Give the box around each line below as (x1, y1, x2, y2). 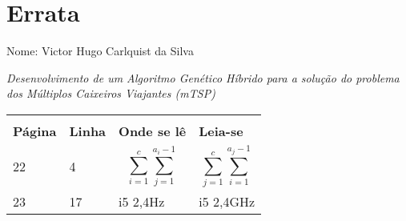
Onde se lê (119, 121, 187, 140)
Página (13, 121, 57, 140)
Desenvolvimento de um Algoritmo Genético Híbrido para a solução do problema (6, 69, 400, 86)
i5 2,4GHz (199, 191, 255, 211)
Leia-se (199, 121, 243, 140)
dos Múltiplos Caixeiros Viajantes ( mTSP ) (6, 85, 215, 102)
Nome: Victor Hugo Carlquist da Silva (6, 42, 194, 59)
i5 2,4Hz (119, 191, 165, 211)
